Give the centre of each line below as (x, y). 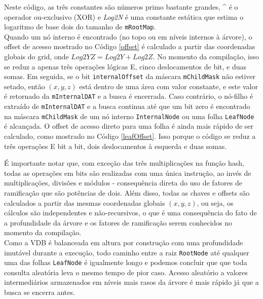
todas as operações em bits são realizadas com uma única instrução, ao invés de (128, 173)
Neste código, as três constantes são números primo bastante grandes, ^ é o (121, 7)
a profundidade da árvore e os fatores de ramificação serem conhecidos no (118, 222)
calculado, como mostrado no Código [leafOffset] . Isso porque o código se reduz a (130, 136)
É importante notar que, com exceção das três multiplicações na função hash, (124, 163)
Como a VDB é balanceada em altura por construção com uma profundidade (124, 242)
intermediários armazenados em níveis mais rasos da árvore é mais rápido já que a (131, 282)
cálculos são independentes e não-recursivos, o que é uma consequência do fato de (130, 213)
